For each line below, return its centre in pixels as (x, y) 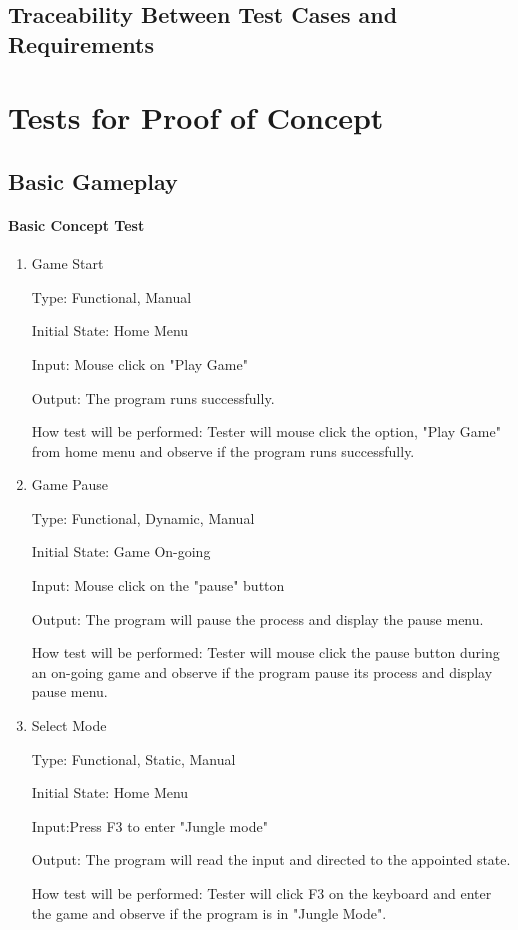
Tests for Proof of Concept (196, 117)
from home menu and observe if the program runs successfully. (223, 450)
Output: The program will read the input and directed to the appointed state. (271, 859)
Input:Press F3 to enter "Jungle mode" (149, 825)
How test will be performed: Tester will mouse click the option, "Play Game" (266, 431)
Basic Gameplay (93, 180)
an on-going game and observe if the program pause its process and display (262, 671)
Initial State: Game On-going (121, 551)
